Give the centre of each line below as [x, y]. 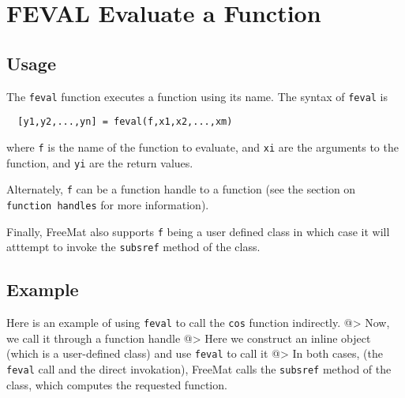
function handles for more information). [108, 204]
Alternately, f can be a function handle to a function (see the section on [181, 189]
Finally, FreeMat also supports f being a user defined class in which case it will [198, 231]
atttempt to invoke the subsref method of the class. [133, 247]
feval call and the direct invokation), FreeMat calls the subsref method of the [199, 368]
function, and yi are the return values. [100, 162]
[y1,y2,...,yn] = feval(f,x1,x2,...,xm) [125, 122]
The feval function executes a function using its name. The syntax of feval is [197, 96]
